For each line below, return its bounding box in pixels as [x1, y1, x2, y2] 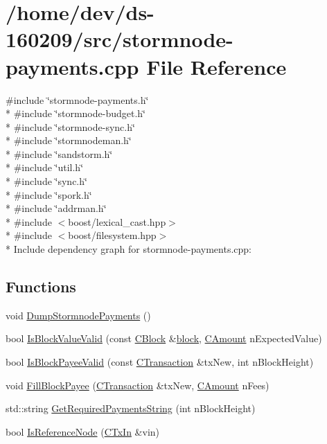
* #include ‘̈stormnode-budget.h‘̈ [6, 106, 145, 121]
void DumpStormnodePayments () [6, 308, 151, 322]
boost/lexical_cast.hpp [68, 214, 166, 229]
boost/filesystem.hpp [68, 228, 157, 242]
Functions [6, 276, 76, 297]
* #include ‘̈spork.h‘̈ [6, 187, 92, 202]
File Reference [146, 52, 287, 80]
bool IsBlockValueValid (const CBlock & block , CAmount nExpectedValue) [6, 331, 322, 346]
